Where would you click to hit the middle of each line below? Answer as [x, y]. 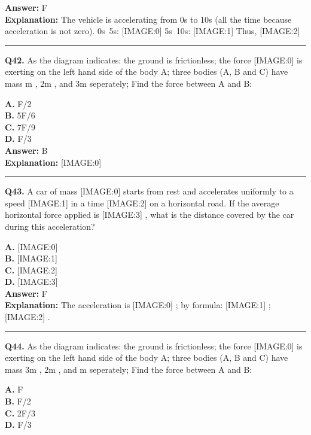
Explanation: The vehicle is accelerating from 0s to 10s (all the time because [148, 19]
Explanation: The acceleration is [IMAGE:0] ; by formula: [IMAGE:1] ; [138, 305]
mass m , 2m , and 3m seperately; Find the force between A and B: [129, 83]
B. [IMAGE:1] [31, 258]
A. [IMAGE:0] [31, 246]
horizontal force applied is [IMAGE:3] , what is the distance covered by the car [150, 215]
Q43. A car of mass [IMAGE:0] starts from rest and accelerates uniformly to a [149, 191]
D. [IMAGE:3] [31, 282]
